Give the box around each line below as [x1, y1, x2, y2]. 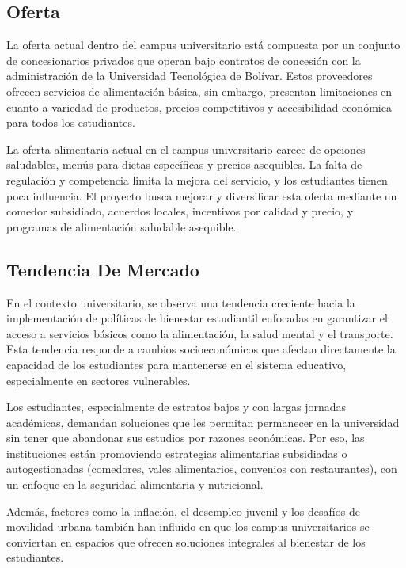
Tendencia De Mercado [6, 257, 199, 281]
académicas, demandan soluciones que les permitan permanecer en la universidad [6, 414, 400, 430]
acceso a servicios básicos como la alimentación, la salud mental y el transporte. [6, 325, 393, 341]
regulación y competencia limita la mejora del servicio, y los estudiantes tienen [6, 171, 388, 188]
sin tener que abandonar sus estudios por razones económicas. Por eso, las [6, 429, 365, 446]
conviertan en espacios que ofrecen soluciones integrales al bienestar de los [6, 533, 366, 550]
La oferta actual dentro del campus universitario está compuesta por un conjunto [6, 36, 400, 53]
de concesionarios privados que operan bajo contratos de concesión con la [6, 51, 361, 68]
